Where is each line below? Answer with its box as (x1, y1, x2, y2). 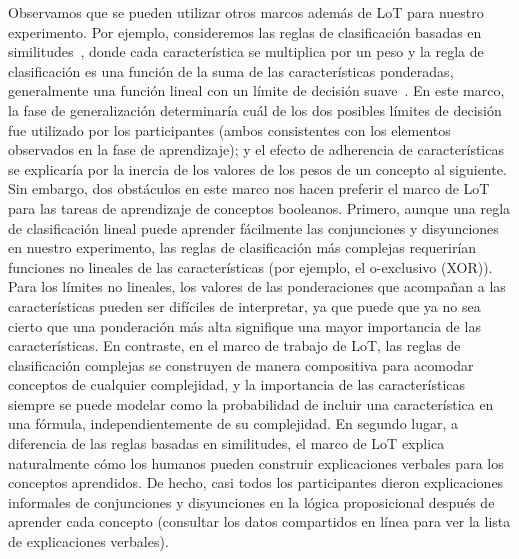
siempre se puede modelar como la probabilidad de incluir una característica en (8, 393, 494, 414)
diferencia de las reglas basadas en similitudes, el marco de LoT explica (8, 433, 445, 454)
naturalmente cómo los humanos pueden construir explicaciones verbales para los (8, 452, 504, 473)
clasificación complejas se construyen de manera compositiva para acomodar (8, 354, 474, 375)
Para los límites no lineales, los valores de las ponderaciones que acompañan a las (8, 276, 506, 297)
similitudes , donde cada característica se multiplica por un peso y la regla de (8, 41, 484, 62)
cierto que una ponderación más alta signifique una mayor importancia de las (8, 315, 481, 336)
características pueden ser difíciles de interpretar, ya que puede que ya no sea (8, 295, 481, 316)
